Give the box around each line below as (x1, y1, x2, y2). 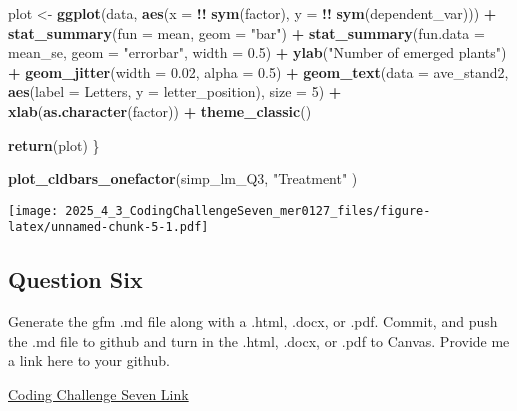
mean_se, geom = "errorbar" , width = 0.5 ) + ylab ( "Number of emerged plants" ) (8, 42, 507, 63)
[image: (8, 203, 59, 218)
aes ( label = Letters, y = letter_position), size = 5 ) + (8, 81, 342, 102)
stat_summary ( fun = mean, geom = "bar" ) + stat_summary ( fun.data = (8, 22, 485, 43)
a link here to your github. (8, 350, 170, 371)
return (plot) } (8, 134, 100, 155)
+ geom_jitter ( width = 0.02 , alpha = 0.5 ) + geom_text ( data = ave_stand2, (8, 61, 509, 82)
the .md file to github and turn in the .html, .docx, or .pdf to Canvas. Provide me (8, 330, 510, 351)
